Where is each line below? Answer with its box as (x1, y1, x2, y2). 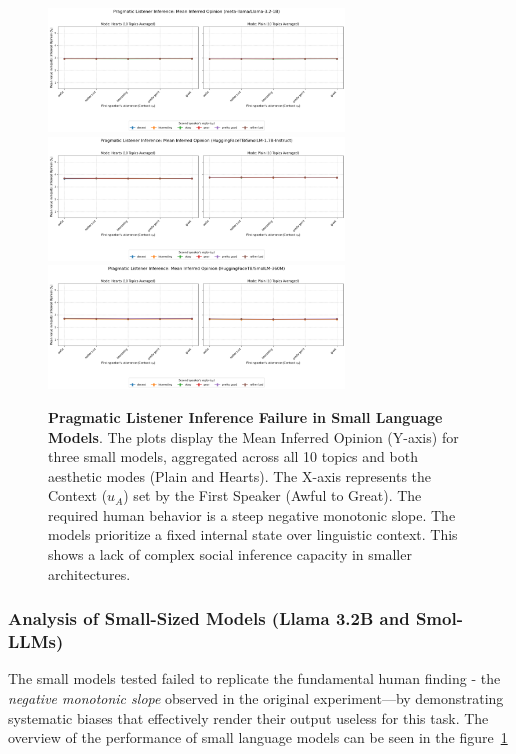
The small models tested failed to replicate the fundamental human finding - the (8, 668, 501, 689)
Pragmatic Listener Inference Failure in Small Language (48, 406, 443, 427)
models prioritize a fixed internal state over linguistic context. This (48, 524, 458, 545)
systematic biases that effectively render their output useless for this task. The (8, 707, 489, 728)
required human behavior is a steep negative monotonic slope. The (48, 504, 456, 525)
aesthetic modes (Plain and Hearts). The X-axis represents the (48, 465, 432, 486)
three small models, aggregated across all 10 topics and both (48, 446, 418, 467)
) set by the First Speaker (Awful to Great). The (123, 485, 422, 506)
